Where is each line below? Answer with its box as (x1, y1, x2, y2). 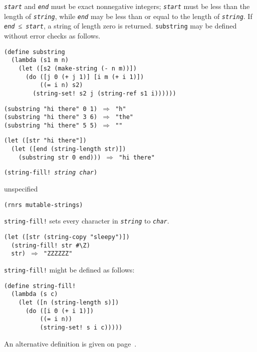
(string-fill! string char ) (4, 169, 98, 176)
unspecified (4, 183, 38, 194)
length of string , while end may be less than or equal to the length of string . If (4, 10, 252, 21)
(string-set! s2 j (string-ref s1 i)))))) (33, 89, 176, 97)
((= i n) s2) (40, 81, 83, 89)
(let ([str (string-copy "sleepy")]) (4, 233, 130, 240)
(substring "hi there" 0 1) (4, 105, 98, 112)
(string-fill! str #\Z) (11, 241, 90, 249)
